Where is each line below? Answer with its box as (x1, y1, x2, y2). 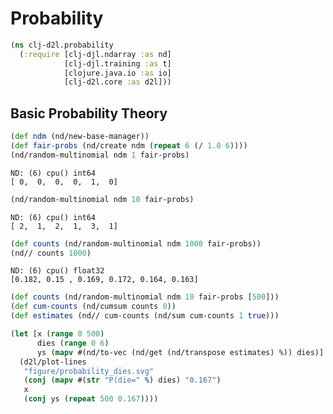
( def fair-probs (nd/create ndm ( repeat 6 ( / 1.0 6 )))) (10, 141, 248, 151)
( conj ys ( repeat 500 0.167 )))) (23, 394, 159, 404)
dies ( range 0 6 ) (36, 338, 110, 348)
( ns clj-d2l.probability (10, 40, 114, 50)
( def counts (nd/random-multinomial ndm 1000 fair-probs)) (10, 238, 262, 249)
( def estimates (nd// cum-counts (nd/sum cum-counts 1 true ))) (10, 311, 280, 321)
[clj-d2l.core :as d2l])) (63, 77, 172, 87)
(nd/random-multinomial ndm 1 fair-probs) (10, 150, 190, 160)
